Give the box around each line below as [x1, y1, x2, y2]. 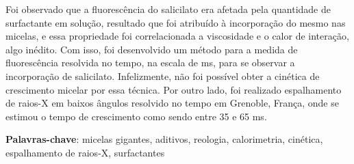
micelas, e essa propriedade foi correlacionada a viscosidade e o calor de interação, [5, 29, 349, 43]
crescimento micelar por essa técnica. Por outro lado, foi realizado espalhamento [5, 82, 342, 96]
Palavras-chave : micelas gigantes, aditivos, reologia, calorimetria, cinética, [5, 132, 323, 146]
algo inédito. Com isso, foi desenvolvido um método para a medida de [5, 42, 298, 56]
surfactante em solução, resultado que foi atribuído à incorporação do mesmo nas [5, 15, 346, 29]
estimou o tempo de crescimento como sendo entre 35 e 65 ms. [5, 109, 267, 123]
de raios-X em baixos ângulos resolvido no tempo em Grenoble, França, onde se [5, 96, 339, 110]
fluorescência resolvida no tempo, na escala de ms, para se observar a [5, 55, 295, 70]
